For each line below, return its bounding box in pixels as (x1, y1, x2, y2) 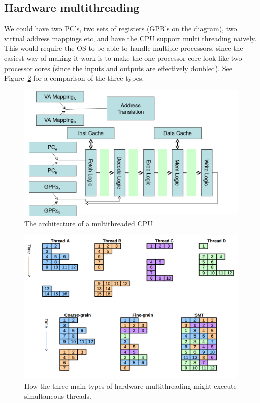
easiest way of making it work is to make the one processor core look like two (4, 52, 242, 63)
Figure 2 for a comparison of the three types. (4, 73, 144, 83)
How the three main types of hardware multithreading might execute (24, 381, 237, 391)
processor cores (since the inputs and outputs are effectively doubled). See (4, 62, 232, 73)
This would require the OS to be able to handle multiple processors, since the (4, 43, 243, 53)
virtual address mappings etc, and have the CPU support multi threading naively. (4, 33, 257, 43)
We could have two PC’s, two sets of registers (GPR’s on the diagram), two (4, 23, 237, 34)
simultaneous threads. (24, 390, 91, 401)
